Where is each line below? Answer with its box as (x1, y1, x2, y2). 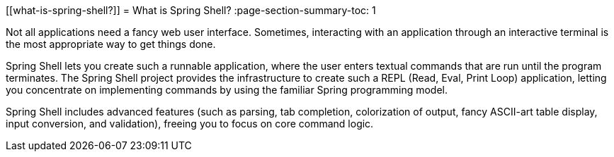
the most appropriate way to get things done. (6, 38, 216, 50)
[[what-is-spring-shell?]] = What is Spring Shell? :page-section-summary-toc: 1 (6, 4, 376, 16)
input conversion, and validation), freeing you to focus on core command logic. (6, 118, 374, 130)
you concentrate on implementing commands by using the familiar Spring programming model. (6, 84, 448, 96)
